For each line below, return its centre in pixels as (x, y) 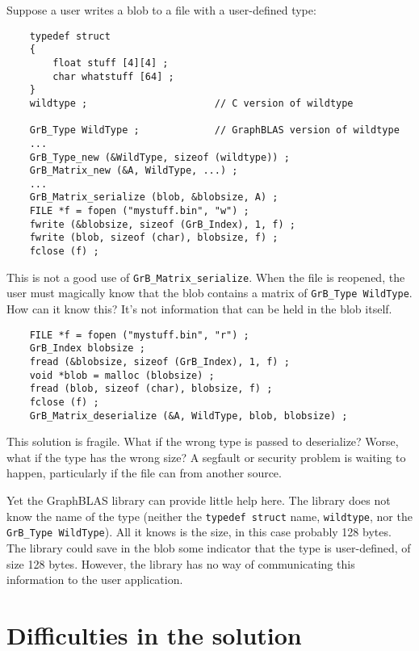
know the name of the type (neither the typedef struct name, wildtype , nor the (209, 516)
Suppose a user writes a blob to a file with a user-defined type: (161, 10)
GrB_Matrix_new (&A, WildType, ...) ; (134, 171)
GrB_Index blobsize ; (87, 349)
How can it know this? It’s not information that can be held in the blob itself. (199, 309)
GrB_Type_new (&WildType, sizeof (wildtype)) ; (159, 157)
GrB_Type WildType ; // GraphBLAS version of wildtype (214, 130)
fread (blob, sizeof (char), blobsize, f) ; (151, 389)
